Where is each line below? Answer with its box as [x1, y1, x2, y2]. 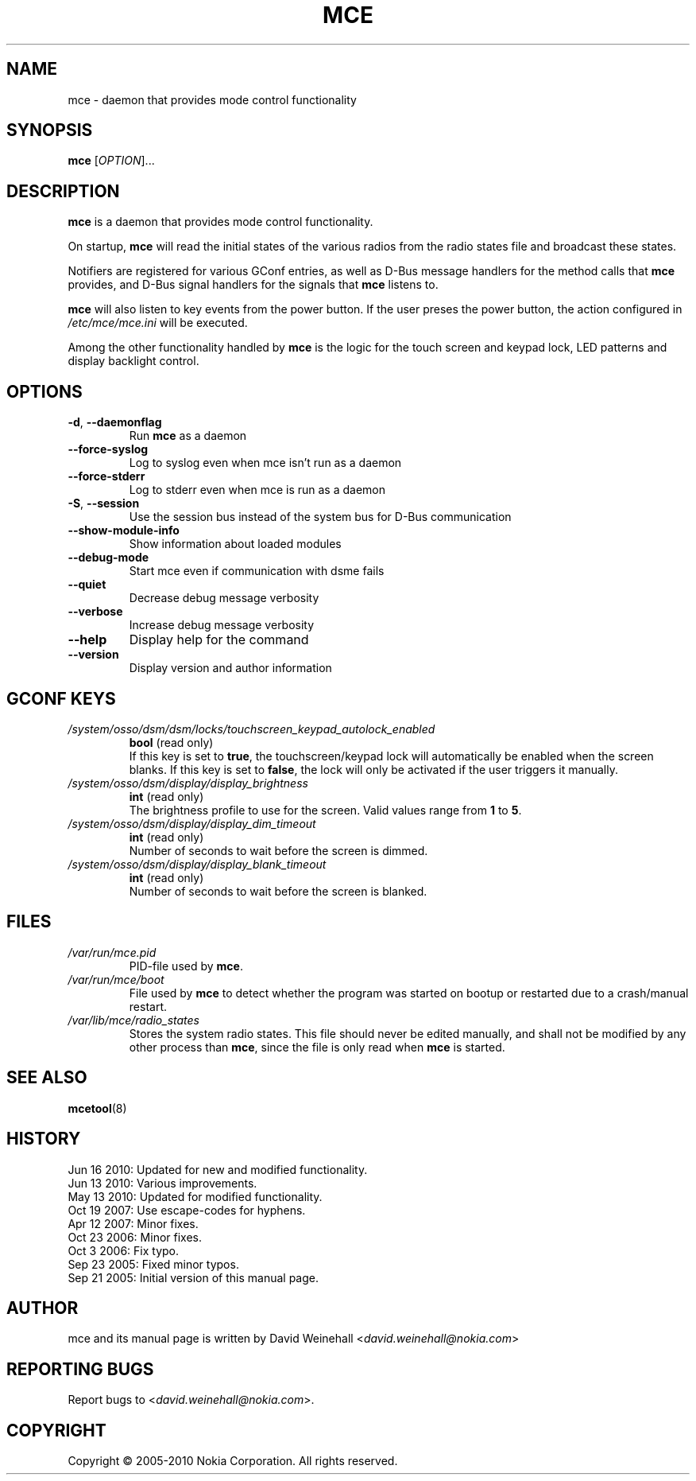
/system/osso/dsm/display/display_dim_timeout [68, 816, 316, 830]
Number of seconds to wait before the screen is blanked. [129, 884, 427, 898]
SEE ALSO [6, 1067, 87, 1088]
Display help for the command [129, 632, 309, 648]
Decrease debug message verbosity [129, 591, 319, 605]
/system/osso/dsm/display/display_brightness [68, 775, 308, 790]
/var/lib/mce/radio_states [68, 1013, 199, 1027]
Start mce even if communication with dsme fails [129, 564, 385, 578]
